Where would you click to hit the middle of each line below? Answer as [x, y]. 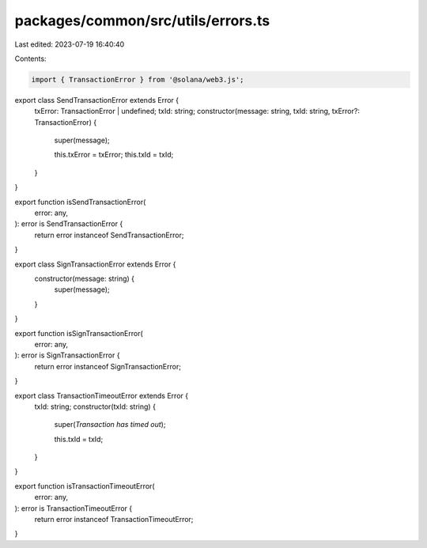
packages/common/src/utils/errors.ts [142, 21]
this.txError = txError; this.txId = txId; [114, 155]
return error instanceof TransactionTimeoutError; [114, 520]
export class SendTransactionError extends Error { [97, 100]
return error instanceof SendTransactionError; [109, 235]
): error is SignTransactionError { [67, 355]
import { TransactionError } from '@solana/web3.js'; [138, 79]
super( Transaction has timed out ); [110, 425]
